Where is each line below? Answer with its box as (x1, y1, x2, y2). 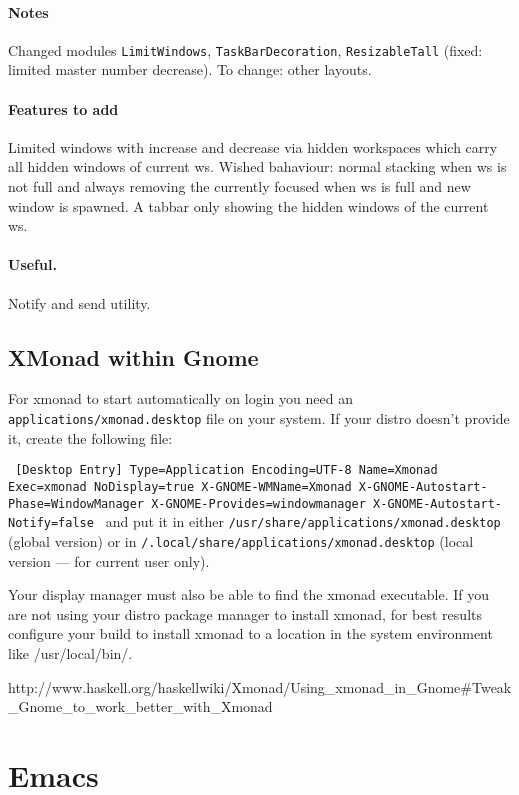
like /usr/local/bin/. (8, 642, 133, 663)
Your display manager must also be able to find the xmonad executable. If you (8, 584, 489, 605)
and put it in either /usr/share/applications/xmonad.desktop (105, 511, 501, 532)
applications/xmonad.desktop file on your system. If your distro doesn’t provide (8, 408, 510, 428)
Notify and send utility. (8, 292, 151, 313)
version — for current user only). (8, 550, 210, 571)
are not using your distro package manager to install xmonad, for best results (8, 603, 482, 624)
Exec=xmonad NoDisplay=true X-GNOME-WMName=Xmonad (8, 479, 352, 494)
